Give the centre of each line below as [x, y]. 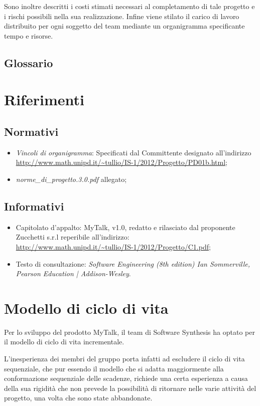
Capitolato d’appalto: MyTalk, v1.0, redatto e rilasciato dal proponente [125, 227]
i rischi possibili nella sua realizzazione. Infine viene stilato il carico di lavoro [122, 16]
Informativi [34, 206]
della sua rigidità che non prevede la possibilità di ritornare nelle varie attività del [130, 388]
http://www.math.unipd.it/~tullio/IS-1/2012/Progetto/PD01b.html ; [121, 162]
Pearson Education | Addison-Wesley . [73, 273]
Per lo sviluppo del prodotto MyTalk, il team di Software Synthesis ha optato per [129, 332]
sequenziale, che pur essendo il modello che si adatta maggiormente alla [114, 368]
